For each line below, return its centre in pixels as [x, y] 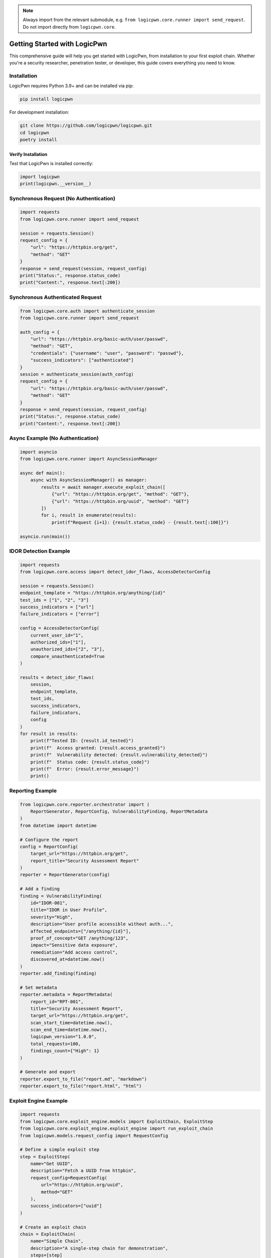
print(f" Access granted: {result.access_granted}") [98, 748]
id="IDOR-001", [49, 903]
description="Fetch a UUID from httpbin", [83, 1171]
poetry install [38, 139]
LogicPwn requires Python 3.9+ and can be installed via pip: [72, 86]
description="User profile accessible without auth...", [102, 924]
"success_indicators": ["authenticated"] [82, 360]
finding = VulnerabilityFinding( [61, 896]
